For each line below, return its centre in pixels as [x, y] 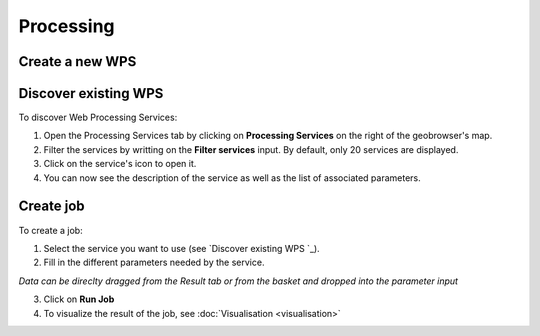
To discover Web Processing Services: [98, 117]
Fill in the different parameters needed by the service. [154, 262]
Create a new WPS [77, 61]
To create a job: [51, 230]
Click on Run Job [79, 299]
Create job [51, 206]
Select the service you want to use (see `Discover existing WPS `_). [181, 248]
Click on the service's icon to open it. [120, 164]
